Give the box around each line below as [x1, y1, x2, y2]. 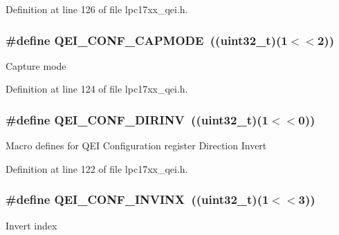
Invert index [6, 218, 57, 232]
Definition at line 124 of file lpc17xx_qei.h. [6, 82, 188, 96]
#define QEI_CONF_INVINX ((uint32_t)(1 [6, 191, 269, 208]
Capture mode [6, 58, 66, 73]
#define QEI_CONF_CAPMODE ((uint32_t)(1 [6, 31, 288, 48]
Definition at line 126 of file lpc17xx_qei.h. [6, 2, 188, 16]
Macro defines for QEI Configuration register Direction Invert [6, 138, 267, 153]
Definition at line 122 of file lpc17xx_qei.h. [6, 161, 188, 176]
